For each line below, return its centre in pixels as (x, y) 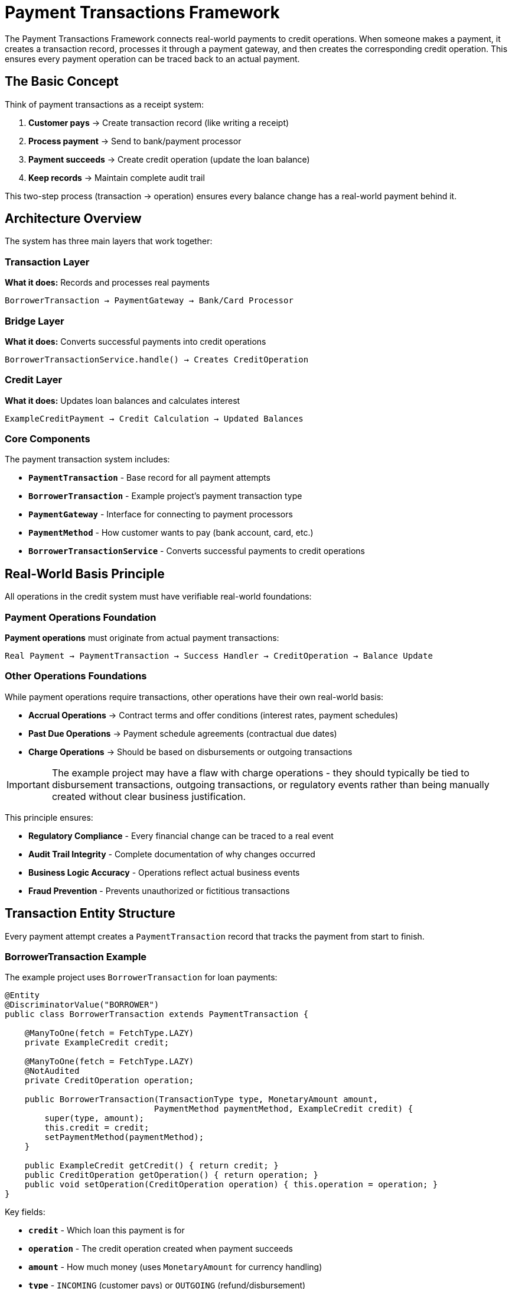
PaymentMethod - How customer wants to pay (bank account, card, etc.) (171, 533)
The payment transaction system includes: (87, 459)
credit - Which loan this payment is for (107, 1230)
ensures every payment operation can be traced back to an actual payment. (152, 59)
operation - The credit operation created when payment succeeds (161, 1249)
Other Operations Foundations (76, 676)
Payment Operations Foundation (81, 617)
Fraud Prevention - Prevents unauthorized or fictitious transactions (159, 890)
